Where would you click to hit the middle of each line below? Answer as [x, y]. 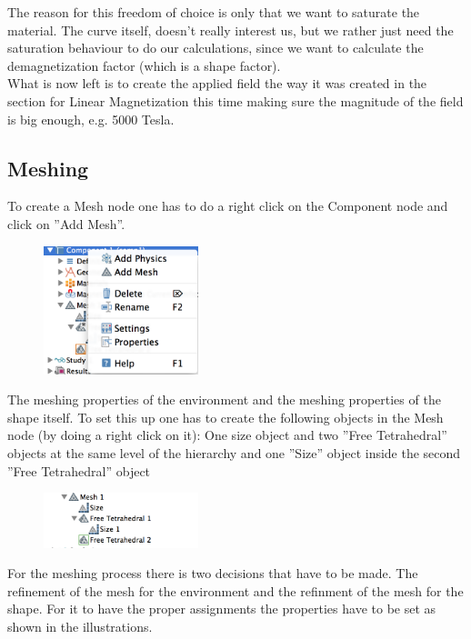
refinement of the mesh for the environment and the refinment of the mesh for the [235, 590]
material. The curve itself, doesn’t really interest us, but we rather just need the [230, 30]
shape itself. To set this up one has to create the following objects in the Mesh [225, 417]
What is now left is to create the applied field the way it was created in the [217, 83]
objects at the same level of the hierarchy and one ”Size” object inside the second [234, 453]
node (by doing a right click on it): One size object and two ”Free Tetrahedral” [227, 435]
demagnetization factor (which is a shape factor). [144, 65]
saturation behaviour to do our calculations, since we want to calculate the [215, 48]
